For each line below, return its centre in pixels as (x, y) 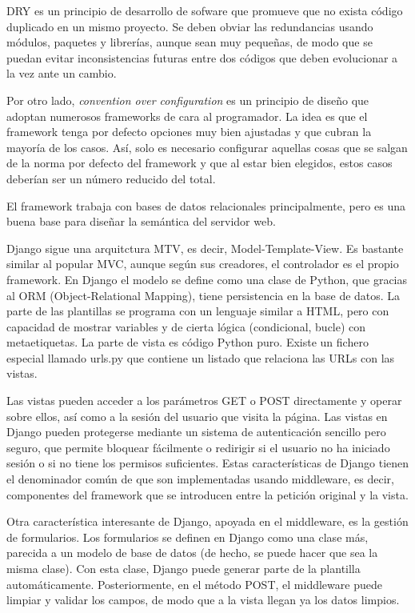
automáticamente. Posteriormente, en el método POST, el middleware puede (194, 584)
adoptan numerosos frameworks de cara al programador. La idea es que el (187, 116)
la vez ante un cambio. (62, 73)
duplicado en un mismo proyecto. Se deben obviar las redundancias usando (190, 26)
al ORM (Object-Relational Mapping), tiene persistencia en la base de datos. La (204, 295)
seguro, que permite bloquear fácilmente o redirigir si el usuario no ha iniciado (198, 447)
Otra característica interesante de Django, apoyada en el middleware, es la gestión (207, 521)
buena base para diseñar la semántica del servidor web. (141, 221)
